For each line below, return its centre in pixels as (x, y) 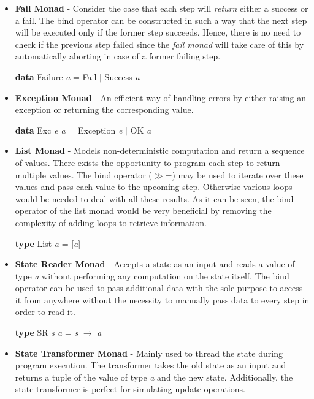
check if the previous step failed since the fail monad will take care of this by (159, 44)
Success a (122, 76)
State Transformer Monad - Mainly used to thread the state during (149, 353)
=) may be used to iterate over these (234, 174)
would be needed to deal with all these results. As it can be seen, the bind (154, 198)
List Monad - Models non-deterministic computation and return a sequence (160, 150)
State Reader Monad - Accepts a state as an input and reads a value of (155, 264)
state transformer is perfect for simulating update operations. (130, 389)
